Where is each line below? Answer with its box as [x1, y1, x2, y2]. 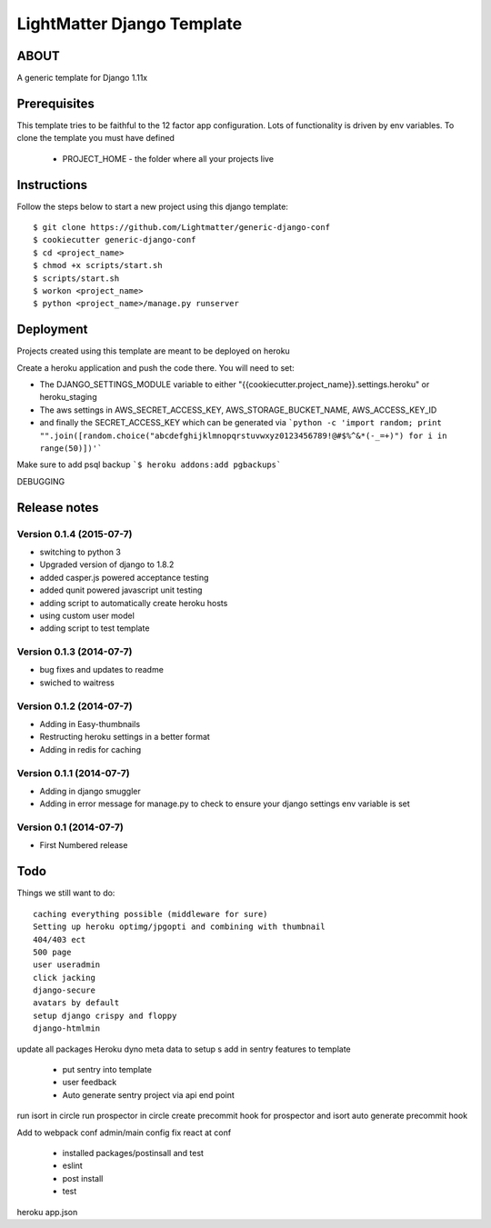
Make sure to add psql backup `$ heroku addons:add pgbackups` [16, 459, 282, 470]
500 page [33, 946, 72, 957]
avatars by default [33, 998, 120, 1008]
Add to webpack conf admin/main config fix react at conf [16, 1127, 232, 1138]
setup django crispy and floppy [33, 1010, 177, 1021]
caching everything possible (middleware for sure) [33, 909, 268, 919]
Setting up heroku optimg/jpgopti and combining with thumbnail [33, 922, 326, 932]
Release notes [16, 500, 99, 515]
